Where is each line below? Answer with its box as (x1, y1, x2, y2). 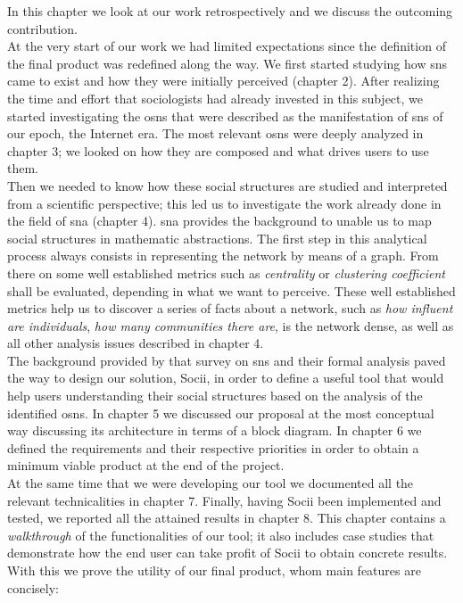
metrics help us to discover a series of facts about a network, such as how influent (7, 299, 453, 318)
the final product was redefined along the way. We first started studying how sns (7, 54, 447, 72)
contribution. (7, 19, 79, 37)
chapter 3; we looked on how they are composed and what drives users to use (7, 141, 429, 160)
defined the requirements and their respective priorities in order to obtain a (7, 438, 419, 457)
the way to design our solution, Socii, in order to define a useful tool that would (7, 368, 444, 387)
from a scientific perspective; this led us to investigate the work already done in (7, 194, 442, 212)
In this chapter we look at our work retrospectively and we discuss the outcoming (7, 2, 453, 20)
